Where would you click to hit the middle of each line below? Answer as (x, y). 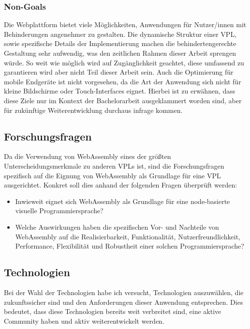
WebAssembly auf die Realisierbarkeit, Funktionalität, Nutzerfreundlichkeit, (128, 236)
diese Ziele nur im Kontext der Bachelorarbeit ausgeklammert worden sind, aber (123, 100)
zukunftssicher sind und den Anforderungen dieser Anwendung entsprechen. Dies (124, 302)
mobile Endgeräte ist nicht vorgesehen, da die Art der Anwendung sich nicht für (123, 81)
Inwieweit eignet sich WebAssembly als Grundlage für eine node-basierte (123, 201)
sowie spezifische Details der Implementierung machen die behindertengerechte (120, 43)
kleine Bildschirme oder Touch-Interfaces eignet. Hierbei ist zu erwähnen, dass (120, 91)
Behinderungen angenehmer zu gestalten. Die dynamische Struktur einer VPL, (120, 34)
